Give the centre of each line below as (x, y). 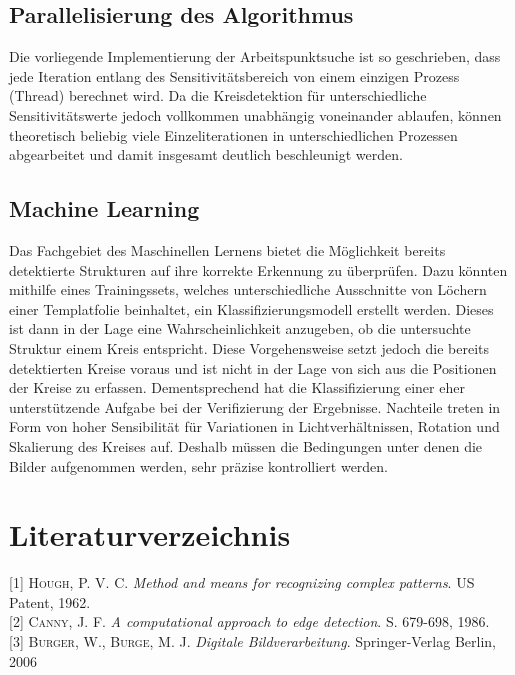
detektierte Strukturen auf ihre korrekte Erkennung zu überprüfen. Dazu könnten (258, 269)
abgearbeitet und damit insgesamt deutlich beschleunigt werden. (206, 154)
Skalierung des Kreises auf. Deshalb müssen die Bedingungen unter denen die (246, 445)
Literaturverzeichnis (150, 534)
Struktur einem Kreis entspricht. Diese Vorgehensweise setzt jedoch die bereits (249, 347)
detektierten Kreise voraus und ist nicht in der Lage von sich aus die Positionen (253, 367)
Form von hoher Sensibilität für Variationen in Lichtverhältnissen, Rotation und (254, 426)
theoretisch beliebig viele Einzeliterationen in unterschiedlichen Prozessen (233, 134)
